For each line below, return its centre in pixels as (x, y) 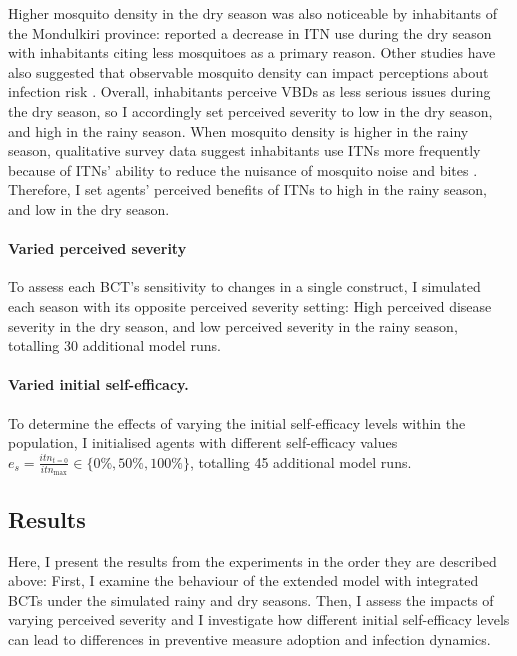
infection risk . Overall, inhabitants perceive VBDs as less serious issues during (249, 91)
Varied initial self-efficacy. (98, 384)
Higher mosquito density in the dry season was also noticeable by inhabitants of (253, 13)
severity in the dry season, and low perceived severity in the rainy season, (233, 325)
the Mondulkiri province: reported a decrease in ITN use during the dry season (250, 32)
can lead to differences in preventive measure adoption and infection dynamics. (249, 638)
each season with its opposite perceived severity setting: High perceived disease (250, 305)
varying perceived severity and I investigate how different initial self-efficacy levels (259, 619)
